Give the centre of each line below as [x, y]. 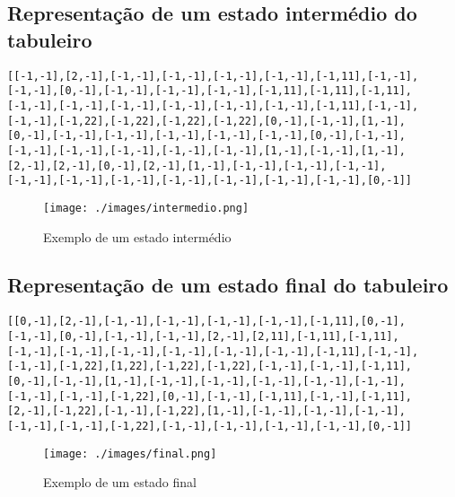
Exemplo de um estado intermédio [137, 236]
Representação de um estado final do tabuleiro [228, 285]
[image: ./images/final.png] [130, 453]
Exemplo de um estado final [120, 482]
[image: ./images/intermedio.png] [146, 208]
